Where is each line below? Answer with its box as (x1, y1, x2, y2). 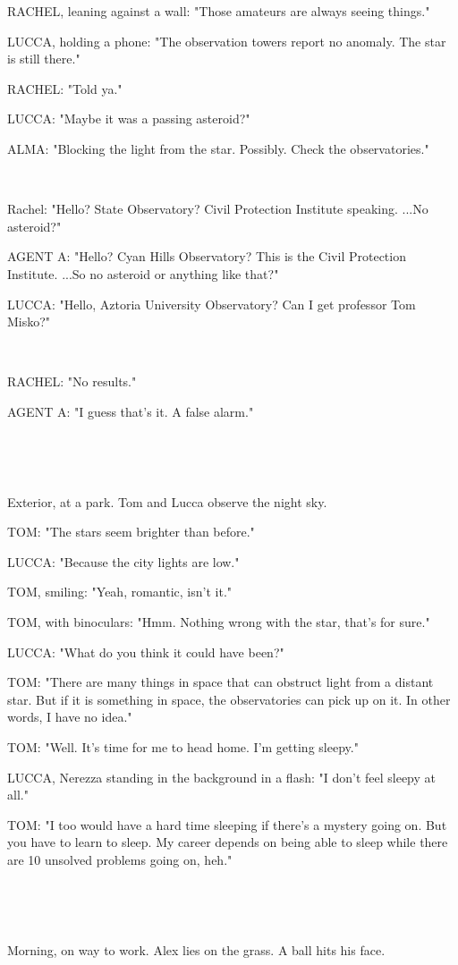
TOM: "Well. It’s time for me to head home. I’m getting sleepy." (7, 738, 359, 757)
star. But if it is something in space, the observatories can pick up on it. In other (7, 690, 451, 708)
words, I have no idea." (7, 707, 132, 726)
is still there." (7, 49, 81, 68)
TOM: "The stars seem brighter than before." (7, 522, 255, 541)
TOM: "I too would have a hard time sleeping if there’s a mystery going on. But (7, 815, 447, 834)
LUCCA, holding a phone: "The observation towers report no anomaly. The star (7, 31, 446, 50)
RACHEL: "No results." (7, 372, 137, 391)
